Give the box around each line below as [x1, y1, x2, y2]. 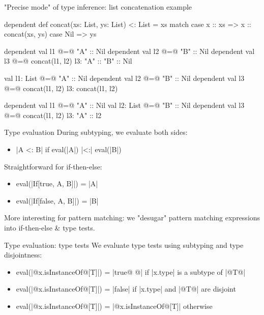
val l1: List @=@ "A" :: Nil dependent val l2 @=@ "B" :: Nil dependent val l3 [4, 72, 245, 83]
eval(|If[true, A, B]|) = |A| [16, 178, 98, 189]
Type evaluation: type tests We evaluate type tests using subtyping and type [4, 239, 244, 250]
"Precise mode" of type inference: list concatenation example [4, 2, 192, 12]
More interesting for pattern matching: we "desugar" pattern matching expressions [4, 212, 260, 223]
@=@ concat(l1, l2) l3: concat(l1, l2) [4, 82, 118, 93]
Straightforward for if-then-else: [4, 161, 102, 171]
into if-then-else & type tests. [4, 222, 95, 233]
